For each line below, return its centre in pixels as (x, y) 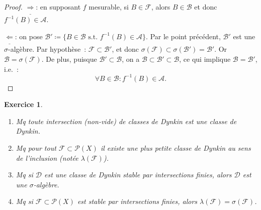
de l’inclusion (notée (47, 157)
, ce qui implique (205, 59)
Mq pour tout (36, 148)
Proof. (13, 7)
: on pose (29, 36)
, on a (131, 59)
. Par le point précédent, (183, 36)
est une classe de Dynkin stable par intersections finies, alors (138, 175)
